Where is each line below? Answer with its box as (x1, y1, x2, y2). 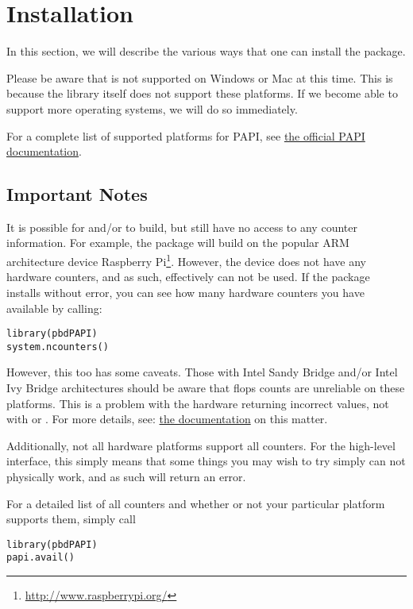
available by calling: (6, 299, 102, 316)
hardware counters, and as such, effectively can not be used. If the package (6, 268, 370, 285)
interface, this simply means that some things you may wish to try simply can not (6, 453, 406, 469)
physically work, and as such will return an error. (6, 468, 246, 484)
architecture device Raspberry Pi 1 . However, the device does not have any (6, 251, 366, 269)
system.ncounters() (6, 341, 109, 353)
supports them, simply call (6, 511, 136, 527)
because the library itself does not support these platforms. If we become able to (6, 85, 398, 102)
